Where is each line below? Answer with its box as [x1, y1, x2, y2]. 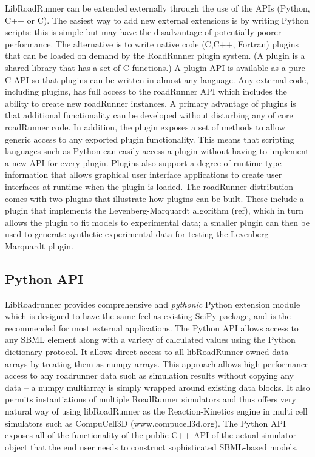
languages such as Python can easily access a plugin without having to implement [5, 144, 309, 157]
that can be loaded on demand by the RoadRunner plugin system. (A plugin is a [5, 49, 305, 62]
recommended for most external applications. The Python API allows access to [5, 321, 299, 334]
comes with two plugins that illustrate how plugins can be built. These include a [5, 192, 304, 205]
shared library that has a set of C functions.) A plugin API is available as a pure [5, 61, 305, 73]
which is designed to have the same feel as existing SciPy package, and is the [5, 310, 291, 322]
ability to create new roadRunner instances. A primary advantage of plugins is [5, 96, 296, 109]
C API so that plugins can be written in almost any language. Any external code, [5, 73, 308, 86]
